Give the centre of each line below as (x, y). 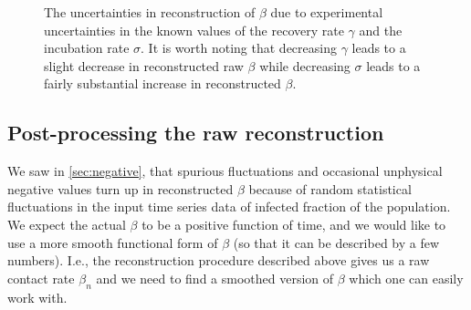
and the (381, 30)
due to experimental (327, 12)
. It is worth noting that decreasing (239, 48)
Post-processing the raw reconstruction (196, 133)
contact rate (41, 278)
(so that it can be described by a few (336, 242)
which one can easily (406, 278)
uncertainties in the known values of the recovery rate (194, 30)
